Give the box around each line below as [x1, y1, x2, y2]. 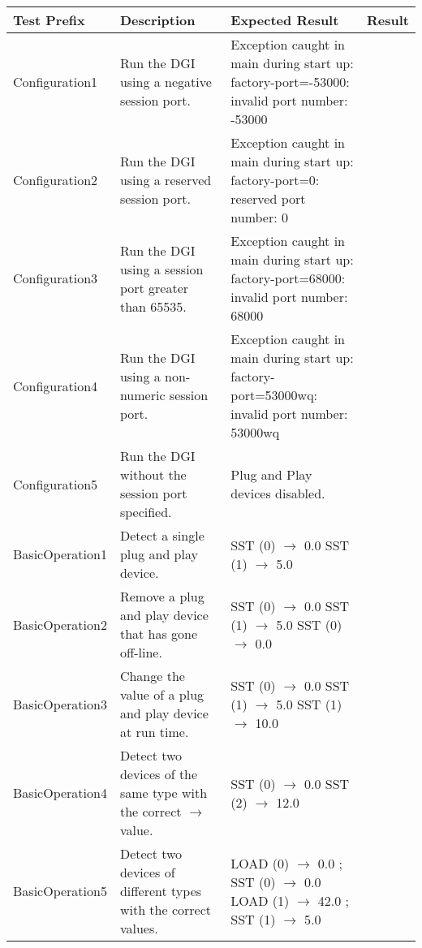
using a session [119, 259, 204, 278]
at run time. [119, 722, 189, 741]
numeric [119, 386, 166, 404]
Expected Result [230, 11, 339, 29]
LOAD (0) [230, 853, 290, 873]
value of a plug [119, 685, 205, 704]
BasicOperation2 [13, 614, 107, 634]
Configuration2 [13, 170, 98, 189]
